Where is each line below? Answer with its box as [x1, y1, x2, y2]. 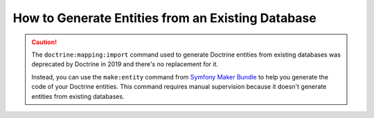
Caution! [31, 38, 57, 46]
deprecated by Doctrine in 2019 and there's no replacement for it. [31, 60, 218, 68]
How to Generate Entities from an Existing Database [12, 10, 317, 26]
